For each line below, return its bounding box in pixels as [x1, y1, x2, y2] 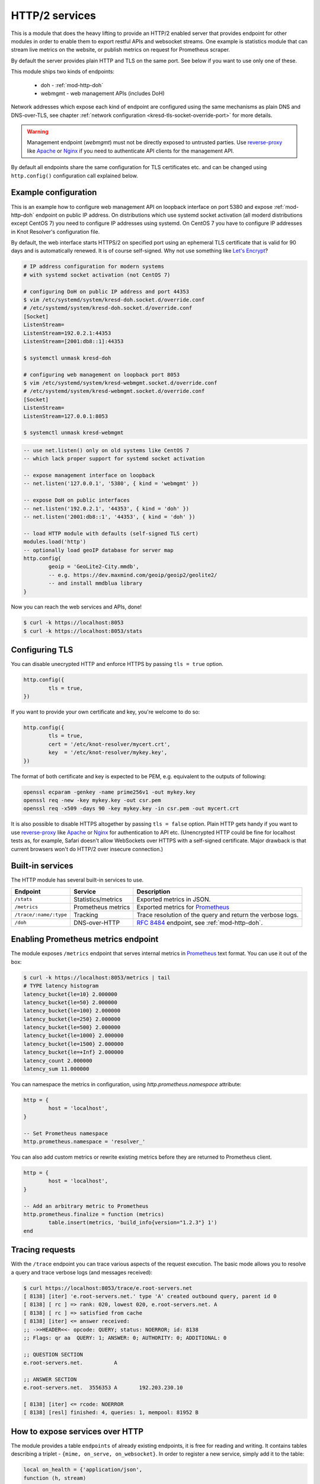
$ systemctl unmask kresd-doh [23, 354, 111, 362]
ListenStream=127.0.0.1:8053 [23, 413, 108, 420]
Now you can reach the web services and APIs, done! [11, 603, 142, 611]
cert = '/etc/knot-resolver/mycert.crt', [48, 741, 171, 747]
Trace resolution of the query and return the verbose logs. [136, 911, 299, 919]
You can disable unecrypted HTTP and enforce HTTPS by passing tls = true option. [11, 661, 223, 668]
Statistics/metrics [73, 895, 123, 903]
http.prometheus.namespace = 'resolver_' [23, 1138, 146, 1145]
